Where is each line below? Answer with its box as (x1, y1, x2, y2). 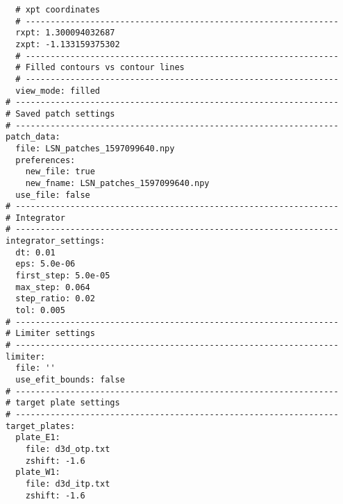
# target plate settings (6, 398, 120, 408)
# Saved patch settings (6, 108, 115, 119)
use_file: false (15, 190, 90, 200)
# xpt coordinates (15, 5, 101, 15)
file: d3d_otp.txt (25, 444, 110, 454)
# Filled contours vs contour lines (15, 62, 185, 73)
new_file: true (25, 167, 95, 177)
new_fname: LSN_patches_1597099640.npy (25, 178, 210, 188)
